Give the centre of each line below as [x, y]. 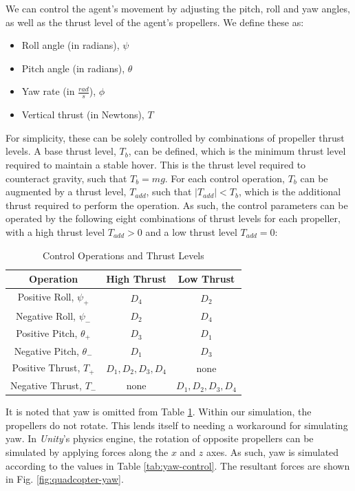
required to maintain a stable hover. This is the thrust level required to [156, 164]
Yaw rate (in [48, 91]
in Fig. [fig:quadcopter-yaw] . [65, 479]
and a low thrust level [191, 231]
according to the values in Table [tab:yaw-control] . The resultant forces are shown [178, 465]
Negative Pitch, [46, 350]
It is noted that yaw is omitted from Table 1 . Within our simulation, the [159, 412]
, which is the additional [290, 192]
